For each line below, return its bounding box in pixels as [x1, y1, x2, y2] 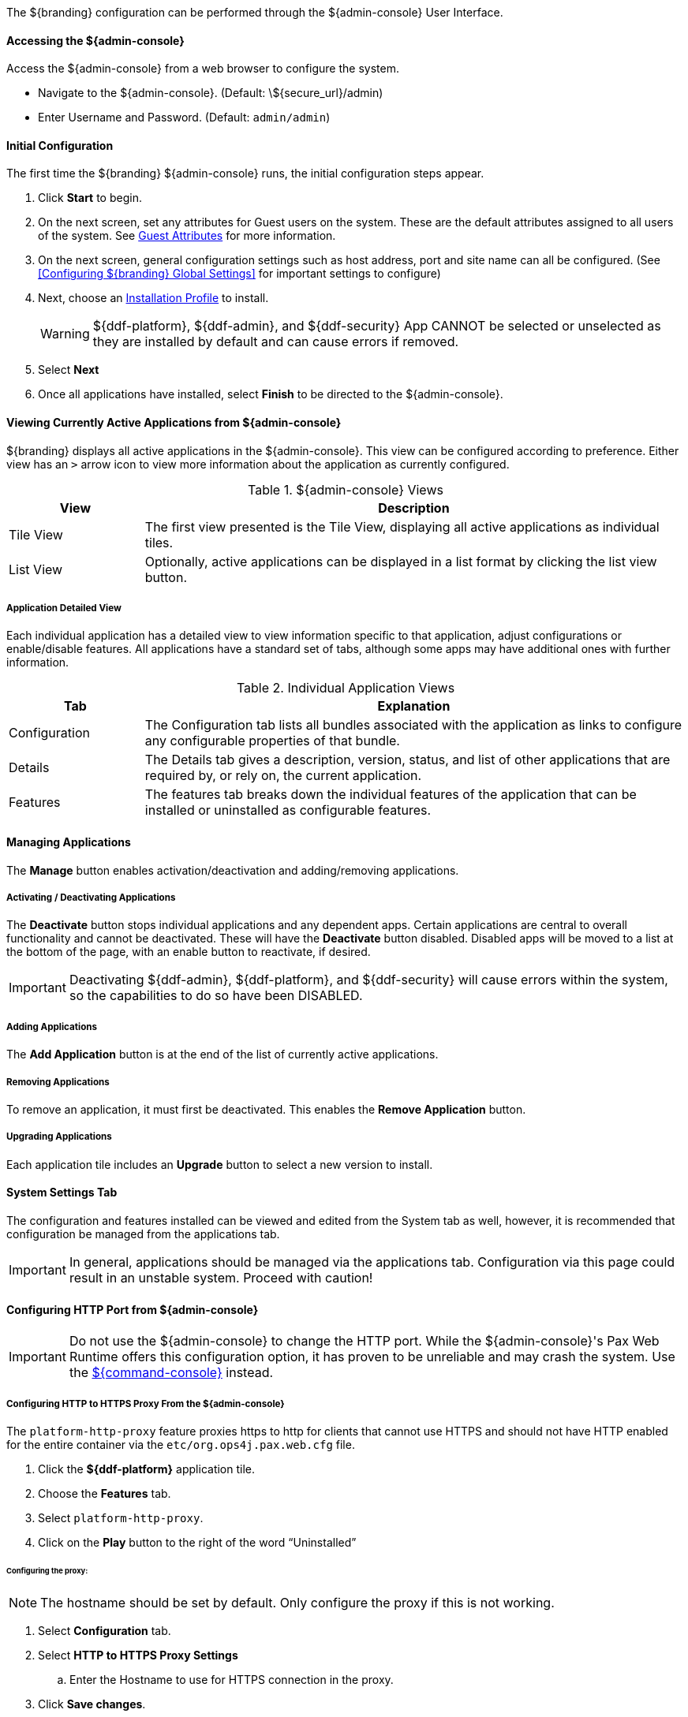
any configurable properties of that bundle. [144, 733, 400, 749]
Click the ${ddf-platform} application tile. [38, 1462, 256, 1476]
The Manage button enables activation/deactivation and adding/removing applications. [6, 863, 459, 877]
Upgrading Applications [6, 1131, 112, 1143]
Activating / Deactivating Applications [6, 892, 176, 904]
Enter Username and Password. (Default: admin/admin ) [38, 110, 331, 125]
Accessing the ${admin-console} [6, 33, 185, 47]
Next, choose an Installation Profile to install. [38, 291, 269, 305]
